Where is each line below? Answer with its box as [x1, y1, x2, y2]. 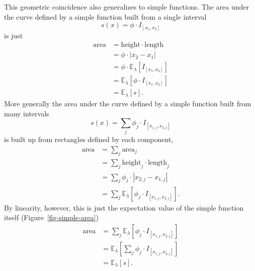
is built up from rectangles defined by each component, [4, 134, 174, 145]
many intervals [4, 108, 49, 118]
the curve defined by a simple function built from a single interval [4, 11, 207, 22]
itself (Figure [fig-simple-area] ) [4, 212, 99, 223]
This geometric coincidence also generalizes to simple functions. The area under [4, 2, 249, 12]
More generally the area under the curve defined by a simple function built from [4, 98, 251, 108]
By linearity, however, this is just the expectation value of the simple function [4, 202, 244, 213]
